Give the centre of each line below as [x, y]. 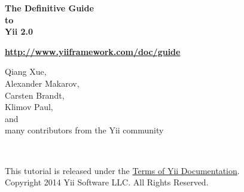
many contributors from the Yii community [84, 130]
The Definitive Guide [49, 8]
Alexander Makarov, [42, 83]
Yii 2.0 [19, 31]
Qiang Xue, [26, 71]
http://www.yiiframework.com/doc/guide [93, 51]
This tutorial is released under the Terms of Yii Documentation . [122, 170]
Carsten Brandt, [35, 95]
